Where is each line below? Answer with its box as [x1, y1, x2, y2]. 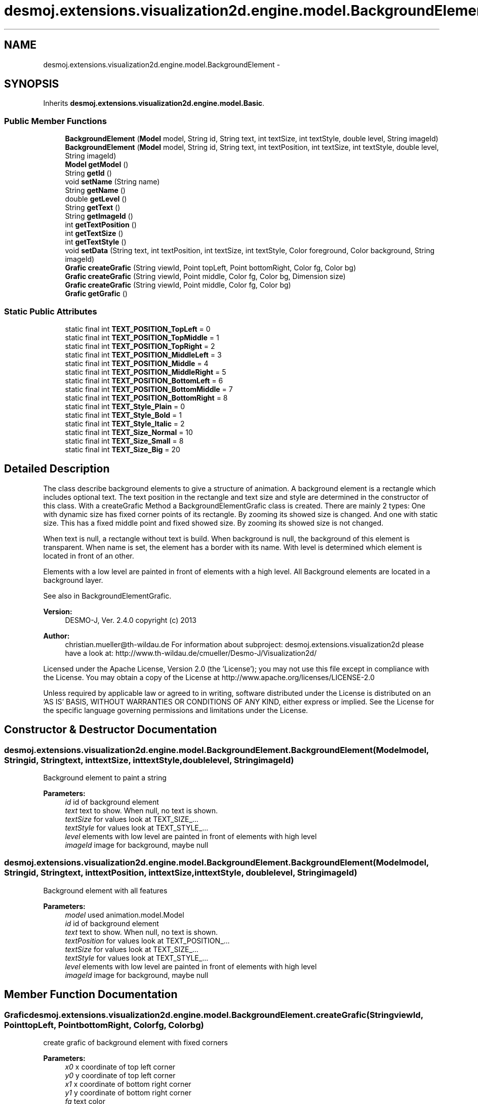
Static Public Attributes [4, 306, 97, 317]
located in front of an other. [43, 551, 134, 560]
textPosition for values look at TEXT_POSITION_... [65, 936, 230, 945]
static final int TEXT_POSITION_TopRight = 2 [65, 341, 215, 350]
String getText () [65, 203, 121, 212]
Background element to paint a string [43, 773, 167, 782]
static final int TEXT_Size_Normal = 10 [65, 427, 193, 437]
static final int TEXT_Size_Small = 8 [65, 436, 184, 445]
